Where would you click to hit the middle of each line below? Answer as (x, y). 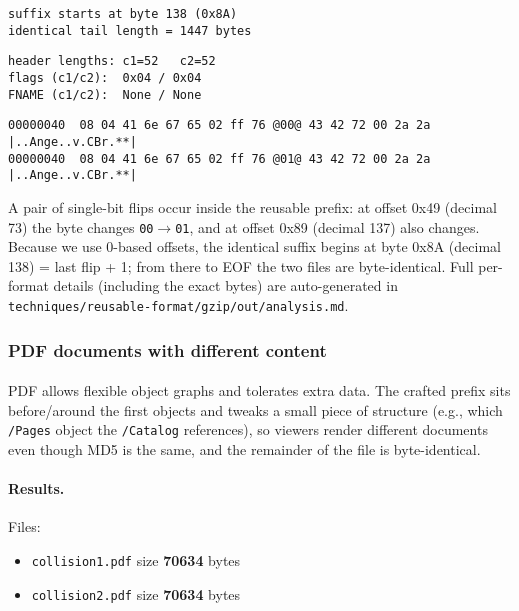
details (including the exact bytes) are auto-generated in (225, 285)
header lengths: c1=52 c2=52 (112, 61)
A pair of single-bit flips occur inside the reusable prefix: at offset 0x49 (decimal (252, 206)
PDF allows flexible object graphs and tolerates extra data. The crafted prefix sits (259, 390)
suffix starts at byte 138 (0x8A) (123, 14)
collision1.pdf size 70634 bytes (136, 559)
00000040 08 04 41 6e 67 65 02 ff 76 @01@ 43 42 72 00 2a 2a (219, 158)
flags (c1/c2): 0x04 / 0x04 (105, 77)
